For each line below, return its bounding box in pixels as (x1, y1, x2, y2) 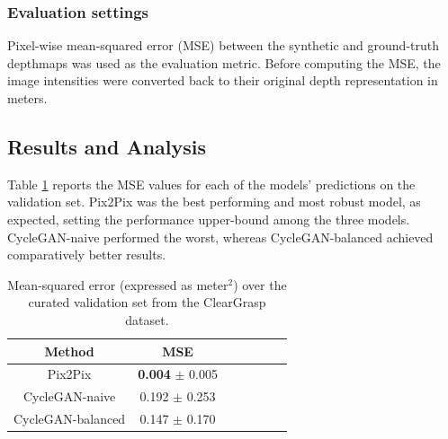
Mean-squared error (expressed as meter (7, 275, 228, 294)
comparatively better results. (7, 245, 166, 264)
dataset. (125, 310, 169, 329)
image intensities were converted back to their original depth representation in (7, 71, 438, 90)
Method (44, 341, 94, 360)
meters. (7, 89, 48, 107)
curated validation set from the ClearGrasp (28, 293, 266, 312)
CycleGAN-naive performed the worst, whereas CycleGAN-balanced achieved (7, 227, 434, 246)
